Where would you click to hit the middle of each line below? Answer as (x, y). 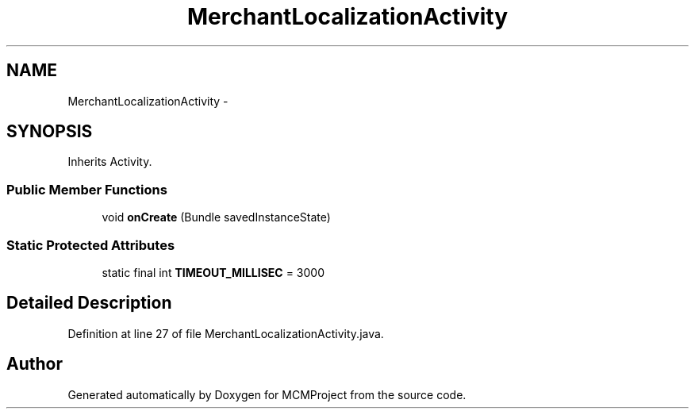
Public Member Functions (87, 189)
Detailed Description (89, 303)
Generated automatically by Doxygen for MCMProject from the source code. (267, 394)
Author (35, 364)
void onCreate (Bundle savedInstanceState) (216, 217)
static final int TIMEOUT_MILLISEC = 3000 (213, 272)
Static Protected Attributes (91, 245)
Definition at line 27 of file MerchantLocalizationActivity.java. (226, 333)
